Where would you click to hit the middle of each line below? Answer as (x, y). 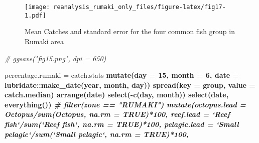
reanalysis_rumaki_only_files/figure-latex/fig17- (140, 7)
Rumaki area (44, 41)
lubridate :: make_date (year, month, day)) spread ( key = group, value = (130, 85)
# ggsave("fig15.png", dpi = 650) (55, 58)
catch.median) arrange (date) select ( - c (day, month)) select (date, (117, 95)
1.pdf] (35, 15)
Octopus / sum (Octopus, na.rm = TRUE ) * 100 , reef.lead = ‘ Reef (117, 114)
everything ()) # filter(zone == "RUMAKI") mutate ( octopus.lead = (125, 104)
